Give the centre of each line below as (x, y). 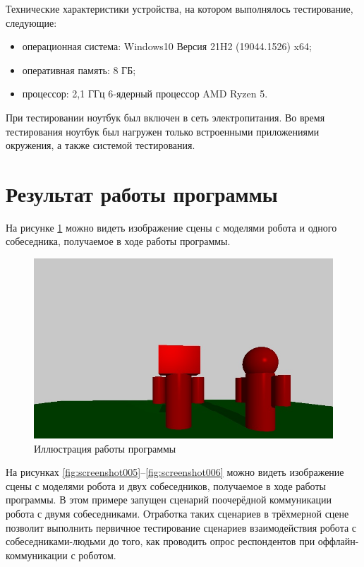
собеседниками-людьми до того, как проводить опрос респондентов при (160, 541)
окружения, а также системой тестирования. (101, 145)
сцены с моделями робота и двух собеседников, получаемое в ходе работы (166, 485)
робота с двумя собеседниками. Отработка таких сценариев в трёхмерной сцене (177, 514)
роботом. (97, 555)
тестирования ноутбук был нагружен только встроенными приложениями (163, 131)
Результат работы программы (142, 193)
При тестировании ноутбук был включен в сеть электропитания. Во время (165, 117)
